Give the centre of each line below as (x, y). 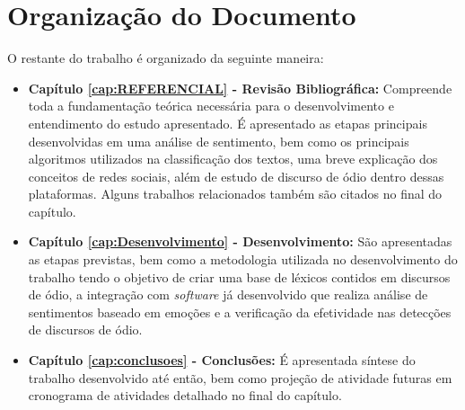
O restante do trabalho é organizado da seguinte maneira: (166, 58)
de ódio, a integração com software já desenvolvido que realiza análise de (228, 294)
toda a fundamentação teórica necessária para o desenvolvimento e (211, 106)
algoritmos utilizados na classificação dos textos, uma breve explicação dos (233, 159)
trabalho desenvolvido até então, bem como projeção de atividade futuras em (240, 377)
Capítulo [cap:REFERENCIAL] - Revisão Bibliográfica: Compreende (240, 88)
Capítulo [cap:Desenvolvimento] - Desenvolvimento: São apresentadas (240, 241)
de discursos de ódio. (85, 330)
